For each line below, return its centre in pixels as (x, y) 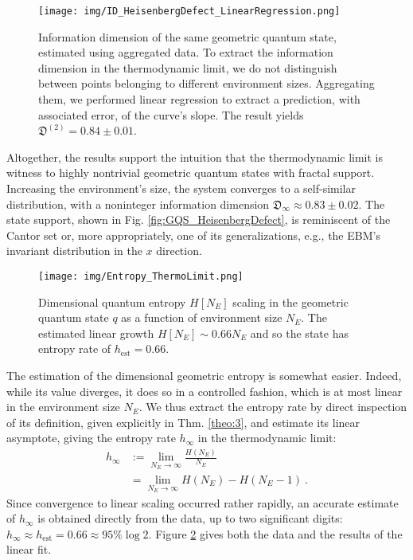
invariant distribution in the (74, 251)
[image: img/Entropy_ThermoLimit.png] (141, 276)
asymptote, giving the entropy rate (91, 438)
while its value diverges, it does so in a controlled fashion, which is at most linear (205, 391)
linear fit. (29, 549)
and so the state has (299, 333)
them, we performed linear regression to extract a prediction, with (199, 99)
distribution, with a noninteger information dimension (138, 204)
